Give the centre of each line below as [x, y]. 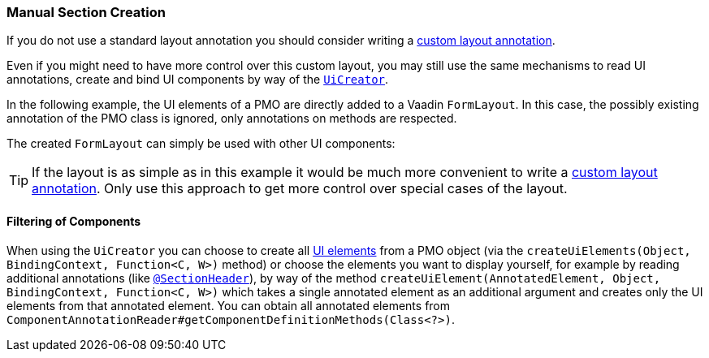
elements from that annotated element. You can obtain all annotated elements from [229, 305]
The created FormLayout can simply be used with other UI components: [201, 144]
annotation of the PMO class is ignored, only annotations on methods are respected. [232, 119]
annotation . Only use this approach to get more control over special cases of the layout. [300, 189]
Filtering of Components [74, 221]
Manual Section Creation [86, 12]
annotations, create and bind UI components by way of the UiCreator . [198, 80]
